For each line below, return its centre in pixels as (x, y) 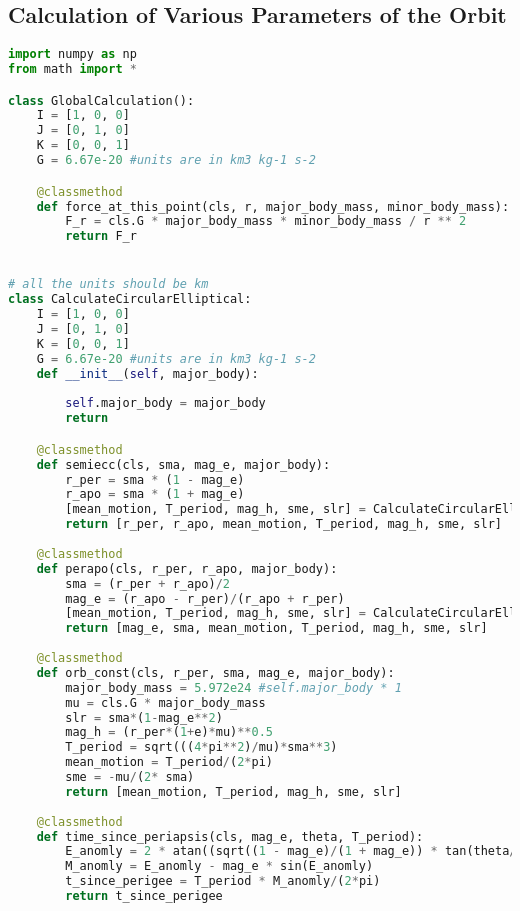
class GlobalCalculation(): (101, 100)
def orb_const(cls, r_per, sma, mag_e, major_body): (215, 672)
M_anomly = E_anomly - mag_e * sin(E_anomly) (219, 866)
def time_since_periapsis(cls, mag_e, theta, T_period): (230, 836)
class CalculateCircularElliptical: (130, 299)
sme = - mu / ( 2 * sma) (130, 777)
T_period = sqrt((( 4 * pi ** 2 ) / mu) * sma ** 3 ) (201, 747)
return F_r (101, 236)
